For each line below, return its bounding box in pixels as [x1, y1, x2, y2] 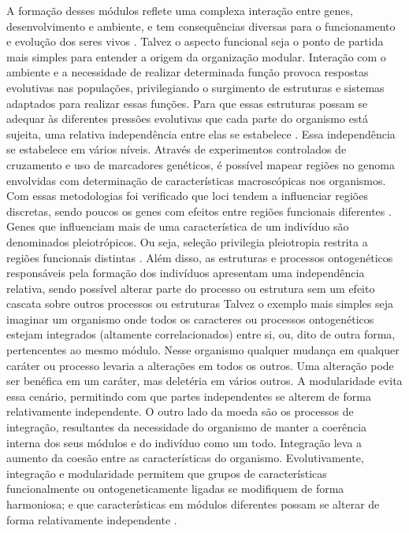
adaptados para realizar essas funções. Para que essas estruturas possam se [6, 94, 368, 111]
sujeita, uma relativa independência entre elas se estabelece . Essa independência [6, 125, 396, 142]
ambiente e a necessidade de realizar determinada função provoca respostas [6, 64, 369, 80]
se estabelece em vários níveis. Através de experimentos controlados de [6, 141, 347, 157]
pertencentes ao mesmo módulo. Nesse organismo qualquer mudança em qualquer [6, 342, 400, 358]
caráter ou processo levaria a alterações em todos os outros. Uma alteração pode [6, 357, 394, 373]
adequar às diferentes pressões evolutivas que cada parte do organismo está [6, 110, 368, 127]
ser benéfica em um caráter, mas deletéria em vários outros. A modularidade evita [6, 372, 403, 389]
